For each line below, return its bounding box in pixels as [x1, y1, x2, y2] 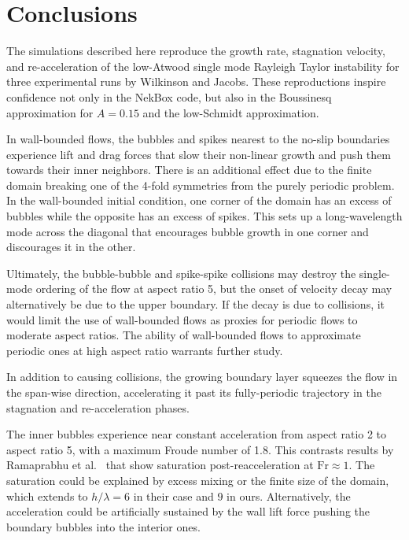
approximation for [6, 104, 94, 120]
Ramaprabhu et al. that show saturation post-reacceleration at [6, 457, 314, 473]
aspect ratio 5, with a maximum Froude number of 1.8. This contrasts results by [6, 441, 394, 457]
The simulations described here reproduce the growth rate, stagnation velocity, [6, 43, 385, 59]
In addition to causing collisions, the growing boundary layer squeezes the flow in [6, 368, 398, 385]
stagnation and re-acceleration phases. [6, 399, 190, 416]
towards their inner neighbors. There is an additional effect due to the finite [6, 161, 372, 178]
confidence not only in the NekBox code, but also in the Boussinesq [6, 88, 332, 105]
